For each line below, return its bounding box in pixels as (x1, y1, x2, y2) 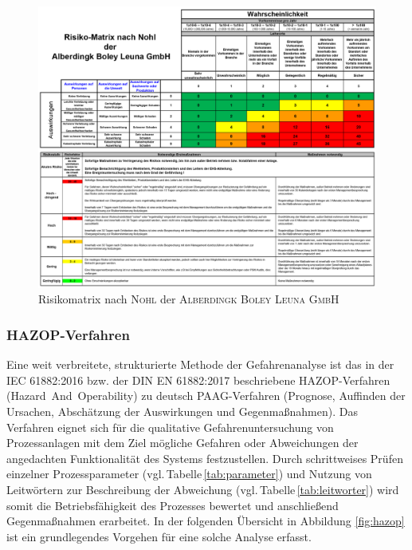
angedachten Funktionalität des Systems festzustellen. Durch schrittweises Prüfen (6, 449, 403, 466)
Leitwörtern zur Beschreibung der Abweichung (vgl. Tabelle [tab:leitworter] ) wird (6, 481, 399, 497)
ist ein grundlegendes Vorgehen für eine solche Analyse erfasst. (6, 528, 312, 544)
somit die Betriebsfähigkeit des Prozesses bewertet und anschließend (6, 497, 339, 513)
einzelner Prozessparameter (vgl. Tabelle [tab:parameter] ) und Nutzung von (6, 465, 372, 482)
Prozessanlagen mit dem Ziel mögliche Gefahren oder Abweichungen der (6, 434, 359, 451)
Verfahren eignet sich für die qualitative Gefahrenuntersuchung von (6, 418, 334, 435)
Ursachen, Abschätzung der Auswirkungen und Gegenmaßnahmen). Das (6, 402, 358, 419)
